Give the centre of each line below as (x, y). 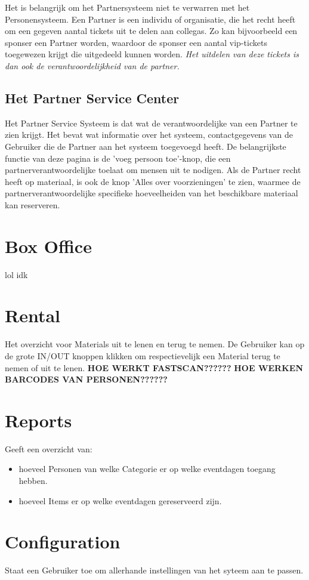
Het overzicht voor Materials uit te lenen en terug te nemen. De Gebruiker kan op (155, 344)
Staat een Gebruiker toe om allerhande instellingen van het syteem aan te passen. (154, 570)
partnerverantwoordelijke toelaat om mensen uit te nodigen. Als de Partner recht (153, 170)
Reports (38, 420)
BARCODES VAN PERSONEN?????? (86, 379)
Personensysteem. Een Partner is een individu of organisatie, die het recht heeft (150, 19)
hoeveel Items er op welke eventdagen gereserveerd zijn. (120, 500)
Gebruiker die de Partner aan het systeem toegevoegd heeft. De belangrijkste (146, 146)
